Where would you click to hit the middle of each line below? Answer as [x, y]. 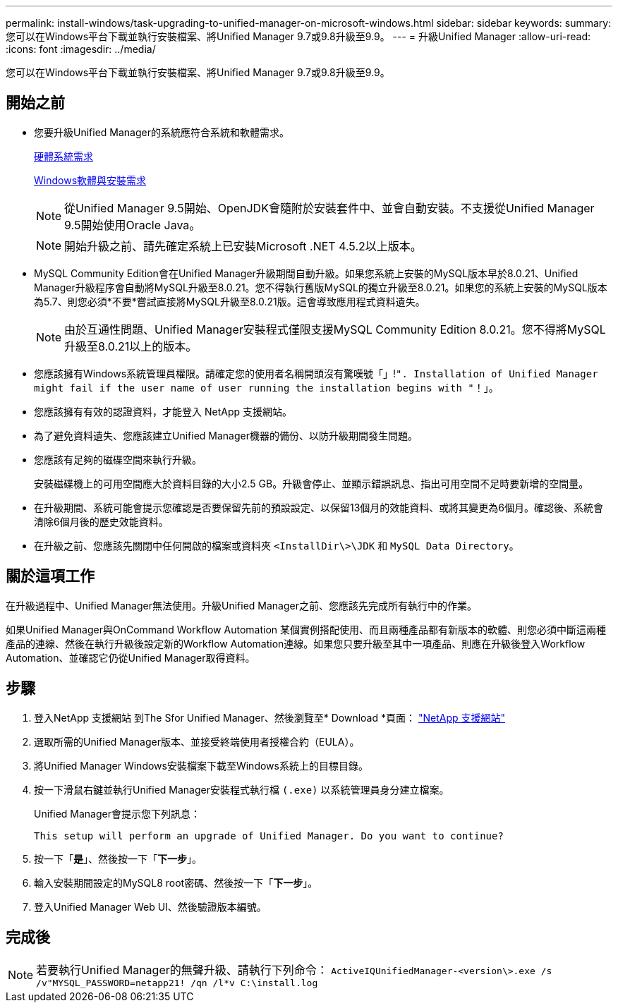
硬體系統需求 [63, 156]
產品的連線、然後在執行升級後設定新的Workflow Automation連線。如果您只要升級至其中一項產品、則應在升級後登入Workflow [296, 643]
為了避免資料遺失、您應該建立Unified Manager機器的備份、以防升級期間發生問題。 [226, 435]
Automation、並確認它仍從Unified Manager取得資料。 [131, 657]
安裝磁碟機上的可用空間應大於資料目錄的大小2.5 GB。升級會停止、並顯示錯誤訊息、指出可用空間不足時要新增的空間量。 [311, 483]
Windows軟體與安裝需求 [90, 180]
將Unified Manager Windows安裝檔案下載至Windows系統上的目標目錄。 [201, 765]
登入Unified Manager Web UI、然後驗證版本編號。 [150, 906]
